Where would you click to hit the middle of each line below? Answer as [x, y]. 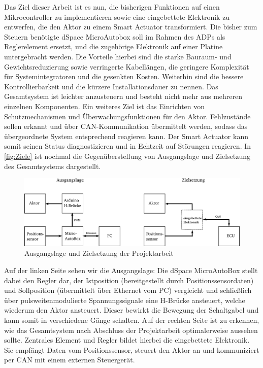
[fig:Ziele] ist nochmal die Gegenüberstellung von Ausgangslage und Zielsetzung [127, 156]
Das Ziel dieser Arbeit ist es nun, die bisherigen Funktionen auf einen [112, 7]
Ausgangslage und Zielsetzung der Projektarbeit [99, 253]
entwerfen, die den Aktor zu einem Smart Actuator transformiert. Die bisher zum [131, 27]
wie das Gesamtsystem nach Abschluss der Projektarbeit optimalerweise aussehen [131, 330]
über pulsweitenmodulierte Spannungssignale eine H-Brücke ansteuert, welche [125, 300]
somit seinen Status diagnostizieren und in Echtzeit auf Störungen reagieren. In [128, 146]
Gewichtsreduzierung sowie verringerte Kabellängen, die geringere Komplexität [127, 66]
